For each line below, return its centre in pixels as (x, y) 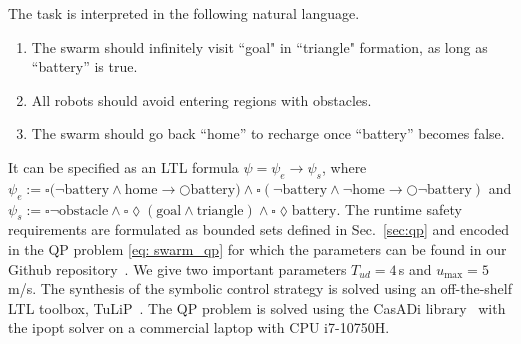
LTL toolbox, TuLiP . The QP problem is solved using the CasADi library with (257, 307)
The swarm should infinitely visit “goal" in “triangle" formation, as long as (259, 46)
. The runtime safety (399, 208)
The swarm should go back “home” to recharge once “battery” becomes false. (268, 133)
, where (344, 166)
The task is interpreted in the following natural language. (184, 13)
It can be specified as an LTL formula (123, 166)
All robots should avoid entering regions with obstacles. (201, 99)
